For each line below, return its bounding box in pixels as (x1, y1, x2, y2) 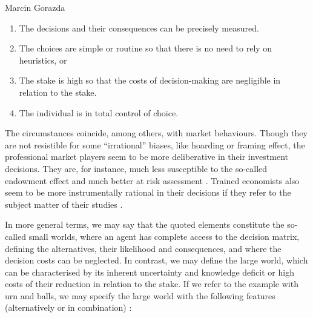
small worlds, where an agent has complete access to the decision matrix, (28, 230, 300, 242)
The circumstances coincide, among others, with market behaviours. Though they (5, 127, 308, 139)
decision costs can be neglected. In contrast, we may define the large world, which (5, 254, 308, 267)
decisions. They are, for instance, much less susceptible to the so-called (5, 162, 268, 174)
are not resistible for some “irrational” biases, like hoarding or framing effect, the (5, 138, 305, 151)
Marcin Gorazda (5, 1, 65, 13)
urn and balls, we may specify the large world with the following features (5, 289, 275, 302)
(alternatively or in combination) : (5, 301, 132, 314)
